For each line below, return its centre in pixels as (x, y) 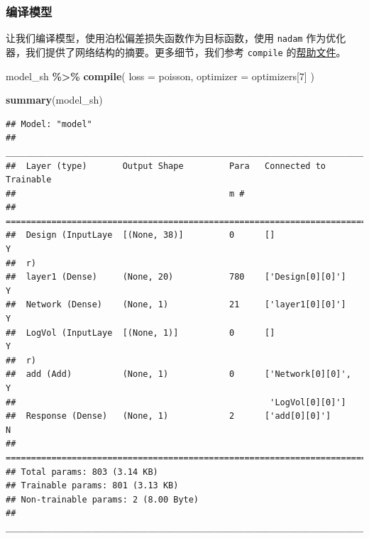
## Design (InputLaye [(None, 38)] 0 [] (141, 235)
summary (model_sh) (54, 100)
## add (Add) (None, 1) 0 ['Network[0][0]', (178, 374)
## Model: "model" (49, 124)
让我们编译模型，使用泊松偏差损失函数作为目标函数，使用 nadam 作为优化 (176, 38)
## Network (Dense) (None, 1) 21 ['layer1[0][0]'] (176, 305)
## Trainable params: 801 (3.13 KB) (92, 486)
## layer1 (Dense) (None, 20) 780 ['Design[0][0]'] (176, 277)
